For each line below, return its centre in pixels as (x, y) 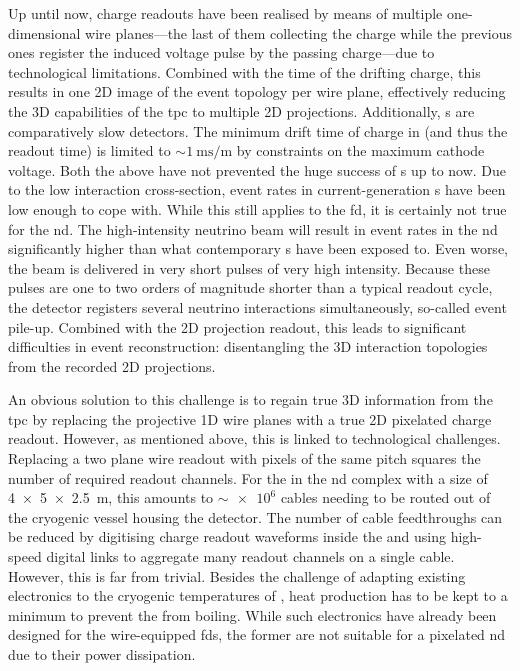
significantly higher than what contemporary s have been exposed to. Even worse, (258, 248)
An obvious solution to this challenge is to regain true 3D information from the (250, 399)
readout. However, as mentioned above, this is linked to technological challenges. (254, 438)
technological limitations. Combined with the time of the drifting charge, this (244, 71)
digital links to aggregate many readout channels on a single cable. (250, 556)
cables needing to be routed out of (385, 497)
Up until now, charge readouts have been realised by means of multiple (225, 13)
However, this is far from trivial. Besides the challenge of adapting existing (237, 575)
